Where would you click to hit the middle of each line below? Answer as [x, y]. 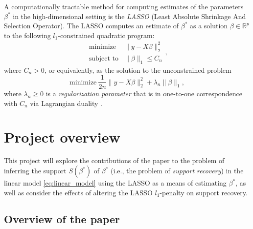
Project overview [62, 136]
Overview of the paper [62, 219]
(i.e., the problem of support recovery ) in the [177, 171]
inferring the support [35, 171]
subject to [104, 58]
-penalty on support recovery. [204, 192]
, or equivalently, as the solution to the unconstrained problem [138, 70]
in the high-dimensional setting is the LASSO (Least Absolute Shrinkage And [129, 16]
